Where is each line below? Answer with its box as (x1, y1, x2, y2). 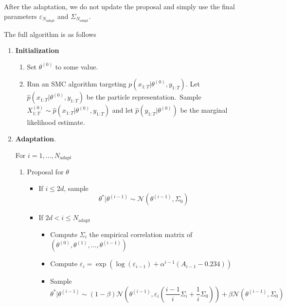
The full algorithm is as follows (4, 29, 96, 39)
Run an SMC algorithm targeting (27, 79, 126, 89)
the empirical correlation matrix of (89, 229, 193, 239)
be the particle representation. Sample (86, 92, 201, 102)
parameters (4, 11, 37, 21)
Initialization (15, 45, 59, 55)
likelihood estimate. (27, 117, 85, 127)
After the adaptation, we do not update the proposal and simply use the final (4, 1, 235, 11)
